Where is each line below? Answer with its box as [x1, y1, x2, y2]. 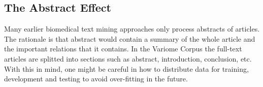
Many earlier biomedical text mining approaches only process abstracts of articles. [4, 23, 260, 34]
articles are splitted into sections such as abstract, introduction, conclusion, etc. [4, 53, 252, 64]
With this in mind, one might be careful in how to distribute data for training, [4, 63, 249, 74]
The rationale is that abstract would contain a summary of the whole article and [4, 33, 255, 44]
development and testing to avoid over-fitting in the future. [4, 73, 188, 84]
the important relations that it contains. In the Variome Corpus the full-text [4, 43, 242, 54]
